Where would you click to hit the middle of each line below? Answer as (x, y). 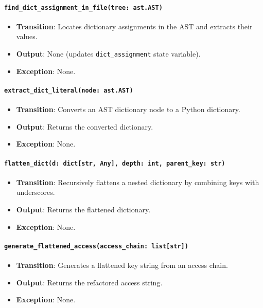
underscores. (36, 192)
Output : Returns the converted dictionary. (85, 126)
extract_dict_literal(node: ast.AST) (69, 90)
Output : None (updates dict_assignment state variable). (108, 54)
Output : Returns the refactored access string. (89, 282)
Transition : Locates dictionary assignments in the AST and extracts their (134, 26)
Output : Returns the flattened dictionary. (83, 209)
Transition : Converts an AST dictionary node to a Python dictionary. (128, 109)
